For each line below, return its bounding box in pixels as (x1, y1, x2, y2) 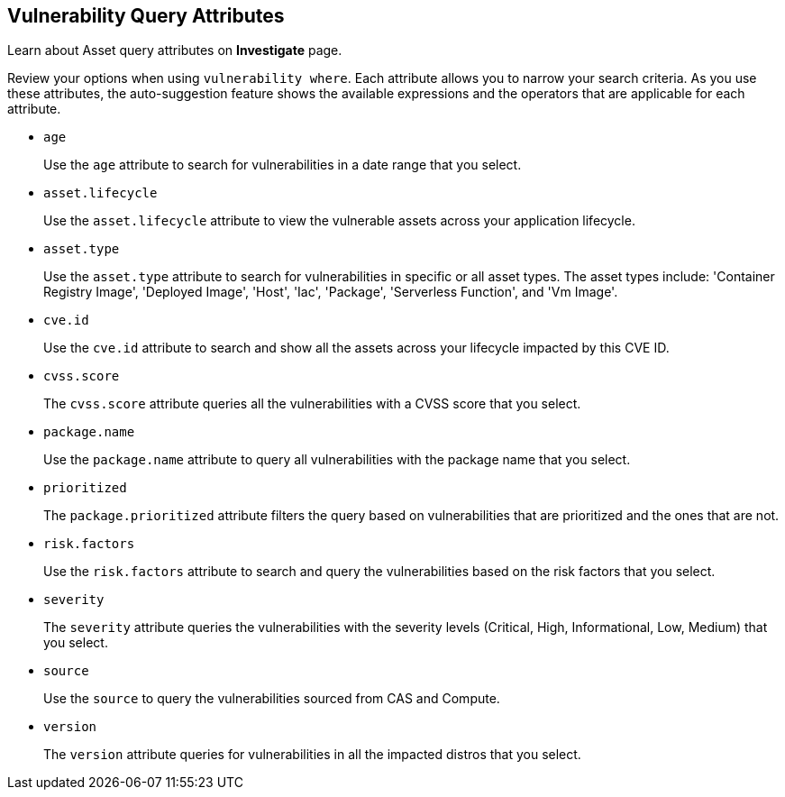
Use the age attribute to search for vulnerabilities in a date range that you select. (43, 157, 522, 173)
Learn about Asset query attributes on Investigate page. (7, 42, 342, 59)
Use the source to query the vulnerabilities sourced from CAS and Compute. (43, 691, 500, 707)
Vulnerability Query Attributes (7, 5, 285, 27)
